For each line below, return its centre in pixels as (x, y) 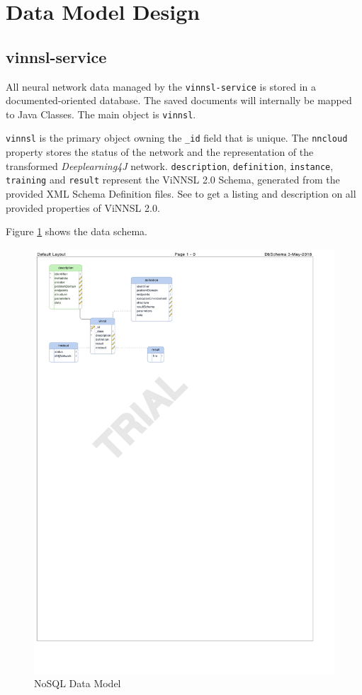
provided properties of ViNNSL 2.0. (83, 207)
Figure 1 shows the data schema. (77, 231)
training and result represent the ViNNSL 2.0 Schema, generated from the (173, 180)
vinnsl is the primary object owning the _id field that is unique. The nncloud (177, 138)
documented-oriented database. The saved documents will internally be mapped (179, 100)
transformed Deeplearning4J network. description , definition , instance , (170, 165)
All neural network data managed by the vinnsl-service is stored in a (161, 86)
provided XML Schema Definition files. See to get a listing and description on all (181, 194)
